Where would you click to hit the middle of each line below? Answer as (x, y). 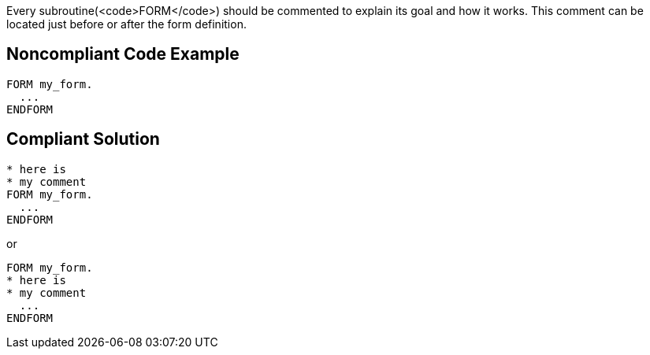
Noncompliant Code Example (123, 54)
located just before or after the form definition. (126, 24)
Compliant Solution (83, 139)
